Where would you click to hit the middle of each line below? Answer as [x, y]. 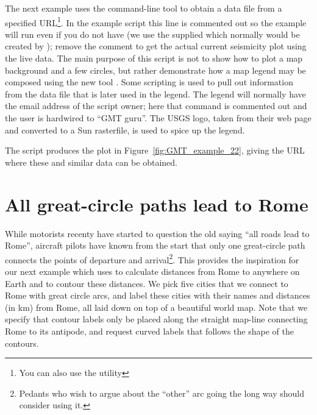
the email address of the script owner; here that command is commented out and [156, 106]
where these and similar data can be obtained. [91, 162]
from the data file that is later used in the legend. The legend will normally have [155, 94]
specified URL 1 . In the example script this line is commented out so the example [156, 21]
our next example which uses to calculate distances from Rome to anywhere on [152, 271]
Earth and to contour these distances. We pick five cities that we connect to [147, 283]
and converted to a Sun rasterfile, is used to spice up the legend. [125, 129]
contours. [22, 343]
